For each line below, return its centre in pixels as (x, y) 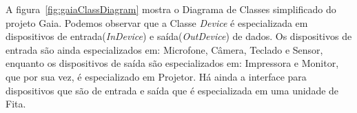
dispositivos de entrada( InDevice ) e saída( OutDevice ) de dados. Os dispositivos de (179, 36)
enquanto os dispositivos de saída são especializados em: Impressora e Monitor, (172, 63)
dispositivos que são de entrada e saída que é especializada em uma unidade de (172, 90)
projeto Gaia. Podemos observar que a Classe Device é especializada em (157, 22)
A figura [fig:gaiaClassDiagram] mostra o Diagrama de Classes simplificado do (171, 9)
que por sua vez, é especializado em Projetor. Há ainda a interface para (156, 76)
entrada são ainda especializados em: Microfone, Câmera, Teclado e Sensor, (164, 49)
